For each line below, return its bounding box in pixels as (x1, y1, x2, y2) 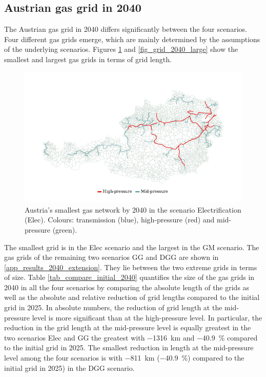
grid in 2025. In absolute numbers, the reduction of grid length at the (4, 302, 222, 313)
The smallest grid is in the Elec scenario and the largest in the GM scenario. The (4, 241, 259, 252)
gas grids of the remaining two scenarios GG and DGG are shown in (4, 252, 219, 262)
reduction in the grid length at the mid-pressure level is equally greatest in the (4, 322, 251, 333)
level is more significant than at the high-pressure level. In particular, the (32, 312, 262, 323)
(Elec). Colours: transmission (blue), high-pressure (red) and (25, 214, 215, 225)
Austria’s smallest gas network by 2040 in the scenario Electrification (25, 204, 241, 215)
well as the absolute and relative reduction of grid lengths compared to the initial (4, 292, 260, 303)
